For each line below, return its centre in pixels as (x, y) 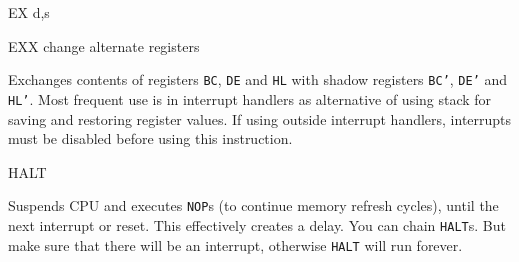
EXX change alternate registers (104, 45)
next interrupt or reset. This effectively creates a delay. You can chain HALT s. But (257, 224)
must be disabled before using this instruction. (150, 138)
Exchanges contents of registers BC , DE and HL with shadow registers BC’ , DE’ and (258, 79)
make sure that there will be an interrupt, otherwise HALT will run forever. (235, 244)
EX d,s (29, 12)
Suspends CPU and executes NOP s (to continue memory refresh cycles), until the (253, 205)
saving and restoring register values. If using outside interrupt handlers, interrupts (260, 118)
